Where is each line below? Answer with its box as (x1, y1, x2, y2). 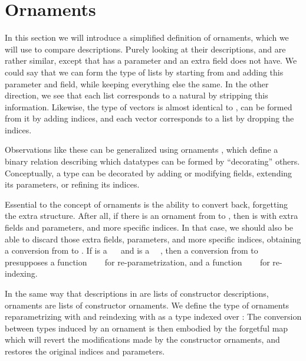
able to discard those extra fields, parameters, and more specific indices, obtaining (5, 232, 301, 245)
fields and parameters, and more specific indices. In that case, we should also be (5, 221, 294, 234)
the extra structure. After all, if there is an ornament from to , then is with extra (5, 209, 298, 222)
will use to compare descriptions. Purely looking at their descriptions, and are (5, 42, 286, 55)
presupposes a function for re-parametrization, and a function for (5, 255, 270, 268)
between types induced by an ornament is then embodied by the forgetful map (5, 321, 288, 334)
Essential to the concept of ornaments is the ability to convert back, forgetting (5, 198, 288, 210)
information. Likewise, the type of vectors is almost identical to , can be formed (5, 100, 292, 113)
